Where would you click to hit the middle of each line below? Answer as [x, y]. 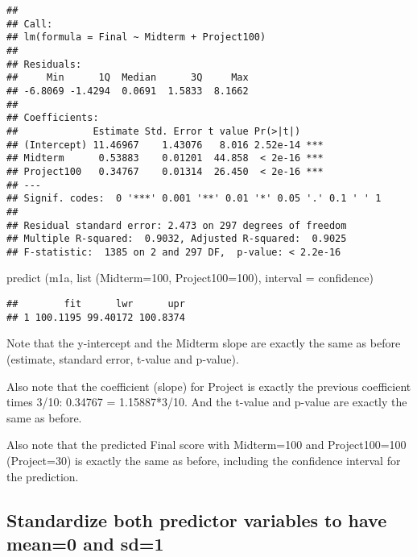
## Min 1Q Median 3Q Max [128, 78]
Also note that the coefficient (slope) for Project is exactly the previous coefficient [209, 386]
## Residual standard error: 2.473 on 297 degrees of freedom [177, 225]
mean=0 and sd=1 [85, 543]
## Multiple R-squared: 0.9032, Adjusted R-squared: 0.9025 [177, 239]
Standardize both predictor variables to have [197, 520]
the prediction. [43, 476]
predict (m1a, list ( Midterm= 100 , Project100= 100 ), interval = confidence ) [190, 278]
